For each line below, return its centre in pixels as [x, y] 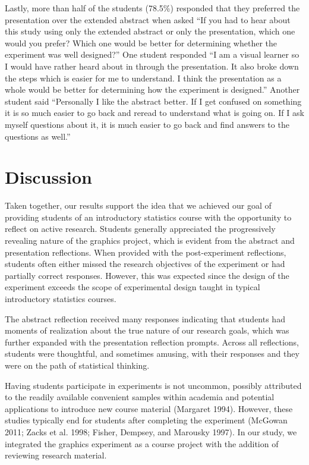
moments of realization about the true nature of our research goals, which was [147, 330]
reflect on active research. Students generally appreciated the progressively [140, 229]
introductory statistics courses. [61, 299]
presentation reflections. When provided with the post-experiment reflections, [146, 252]
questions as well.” [38, 136]
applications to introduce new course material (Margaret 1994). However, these [149, 408]
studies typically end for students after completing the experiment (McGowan [146, 420]
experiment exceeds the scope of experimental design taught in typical [133, 287]
